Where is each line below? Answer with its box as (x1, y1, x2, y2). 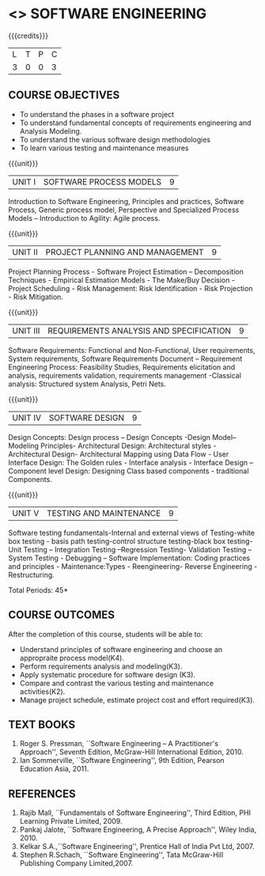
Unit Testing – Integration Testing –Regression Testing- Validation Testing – (8, 544, 252, 554)
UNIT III (12, 325, 40, 336)
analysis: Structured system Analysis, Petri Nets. (8, 379, 166, 389)
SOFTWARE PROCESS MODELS (43, 176, 162, 187)
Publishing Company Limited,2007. (19, 859, 133, 868)
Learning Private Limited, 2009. (19, 817, 123, 826)
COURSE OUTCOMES (8, 609, 115, 622)
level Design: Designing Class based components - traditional (48, 466, 249, 476)
